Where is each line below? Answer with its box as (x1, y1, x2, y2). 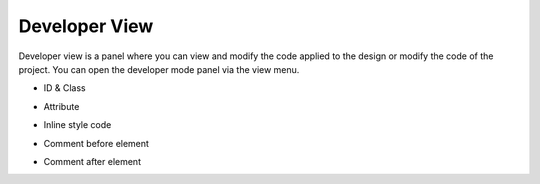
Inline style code (43, 119, 112, 131)
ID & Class (43, 82, 87, 94)
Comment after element (43, 155, 142, 167)
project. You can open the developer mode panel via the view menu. (18, 63, 300, 75)
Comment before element (43, 137, 150, 149)
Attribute (43, 100, 80, 112)
